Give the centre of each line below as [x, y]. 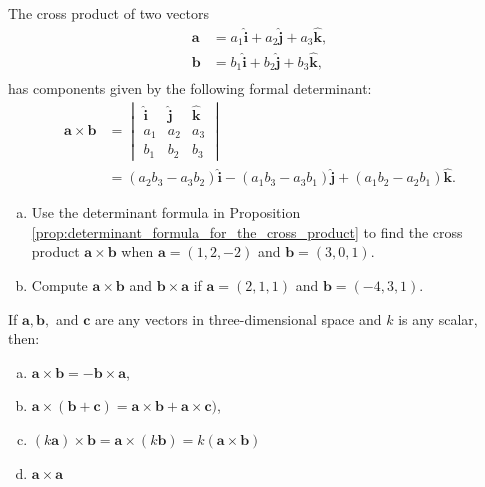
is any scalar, [438, 318]
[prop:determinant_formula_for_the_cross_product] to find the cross [247, 231]
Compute [59, 285]
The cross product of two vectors [108, 13]
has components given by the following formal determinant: [190, 88]
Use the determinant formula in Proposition [166, 212]
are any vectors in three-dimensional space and [238, 318]
